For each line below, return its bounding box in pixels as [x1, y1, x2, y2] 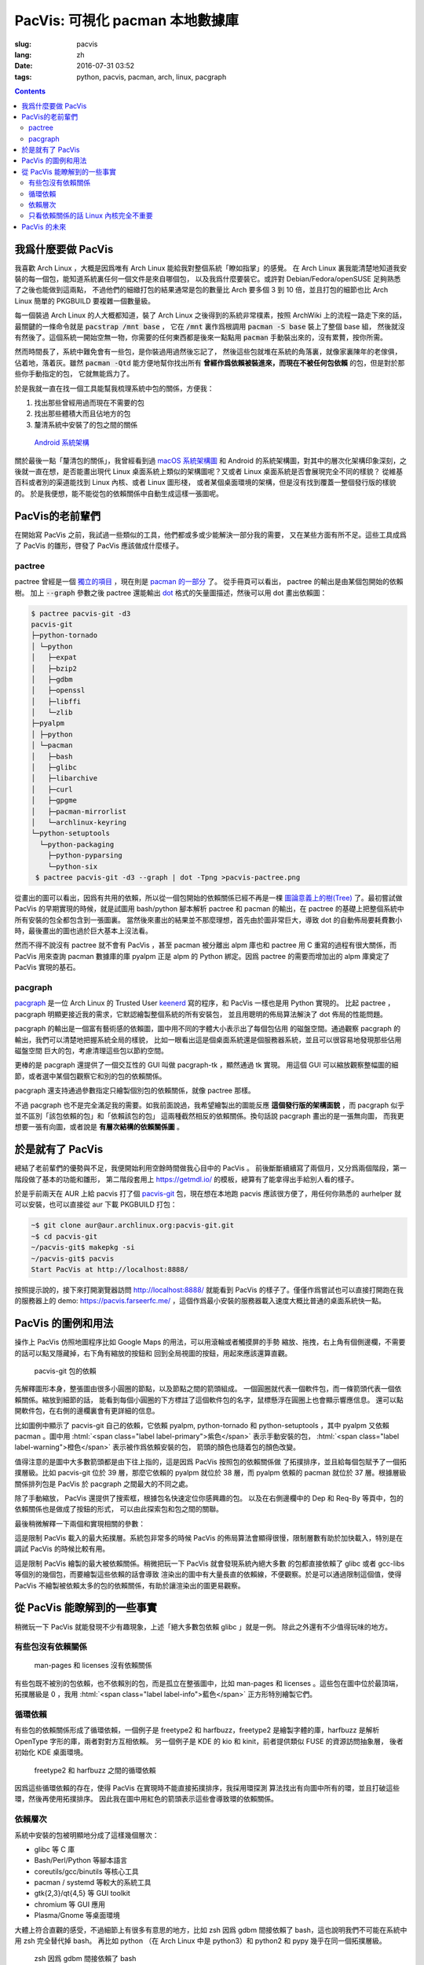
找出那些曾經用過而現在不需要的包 [34, 398, 144, 407]
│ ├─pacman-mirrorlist [31, 806, 127, 816]
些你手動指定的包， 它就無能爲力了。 [14, 369, 133, 379]
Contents [14, 86, 46, 96]
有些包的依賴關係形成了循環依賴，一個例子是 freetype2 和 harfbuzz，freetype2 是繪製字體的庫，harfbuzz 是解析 [14, 1725, 380, 1735]
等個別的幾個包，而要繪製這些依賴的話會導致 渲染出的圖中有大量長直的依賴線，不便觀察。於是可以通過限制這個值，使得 [14, 1570, 402, 1579]
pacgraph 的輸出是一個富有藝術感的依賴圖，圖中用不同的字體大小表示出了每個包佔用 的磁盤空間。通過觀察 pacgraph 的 [14, 1024, 401, 1034]
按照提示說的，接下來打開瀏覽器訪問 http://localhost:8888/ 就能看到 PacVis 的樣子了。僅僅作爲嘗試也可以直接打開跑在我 [14, 1285, 404, 1295]
